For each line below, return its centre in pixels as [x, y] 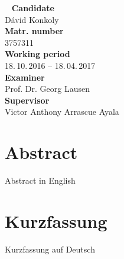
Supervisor [27, 100]
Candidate [33, 8]
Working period [37, 54]
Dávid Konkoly [32, 19]
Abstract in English [40, 180]
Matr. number [34, 31]
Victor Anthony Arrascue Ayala [62, 112]
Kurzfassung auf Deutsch [50, 249]
